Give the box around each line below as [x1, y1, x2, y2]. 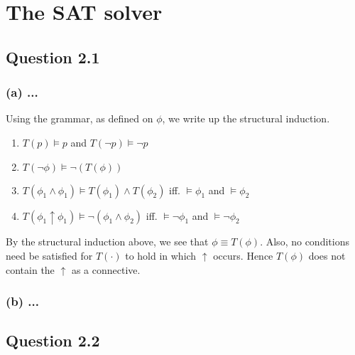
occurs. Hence [213, 248, 273, 263]
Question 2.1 [6, 46, 100, 68]
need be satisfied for [6, 248, 93, 263]
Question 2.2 [6, 329, 100, 351]
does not [308, 248, 346, 263]
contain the [6, 262, 55, 277]
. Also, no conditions [260, 234, 349, 249]
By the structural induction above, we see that [6, 234, 209, 249]
